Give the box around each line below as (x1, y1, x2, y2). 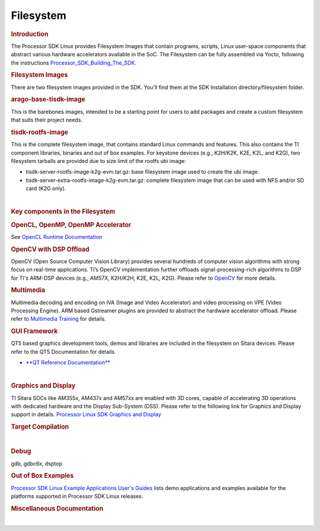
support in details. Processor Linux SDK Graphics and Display (11, 411, 162, 418)
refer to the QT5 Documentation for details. (11, 348, 117, 355)
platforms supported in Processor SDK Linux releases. (11, 492, 143, 500)
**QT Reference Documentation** (25, 359, 111, 366)
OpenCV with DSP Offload (11, 245, 90, 253)
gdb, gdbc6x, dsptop (11, 460, 62, 467)
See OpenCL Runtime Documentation (11, 233, 103, 240)
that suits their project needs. (11, 116, 83, 124)
